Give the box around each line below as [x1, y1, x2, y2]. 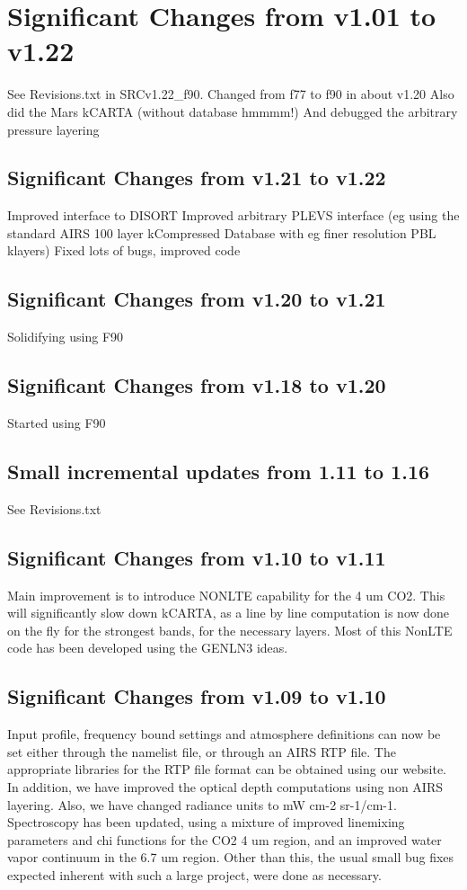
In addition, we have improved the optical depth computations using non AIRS [7, 778, 443, 797]
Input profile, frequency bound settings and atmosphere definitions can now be [7, 725, 441, 743]
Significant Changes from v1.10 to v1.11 [7, 543, 386, 571]
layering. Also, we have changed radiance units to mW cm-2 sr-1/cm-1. [7, 795, 397, 814]
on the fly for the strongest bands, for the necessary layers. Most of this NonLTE [7, 620, 453, 639]
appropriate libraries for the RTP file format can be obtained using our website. [7, 760, 446, 779]
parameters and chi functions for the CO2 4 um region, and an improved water [7, 830, 442, 849]
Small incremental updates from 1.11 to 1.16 [7, 458, 430, 485]
